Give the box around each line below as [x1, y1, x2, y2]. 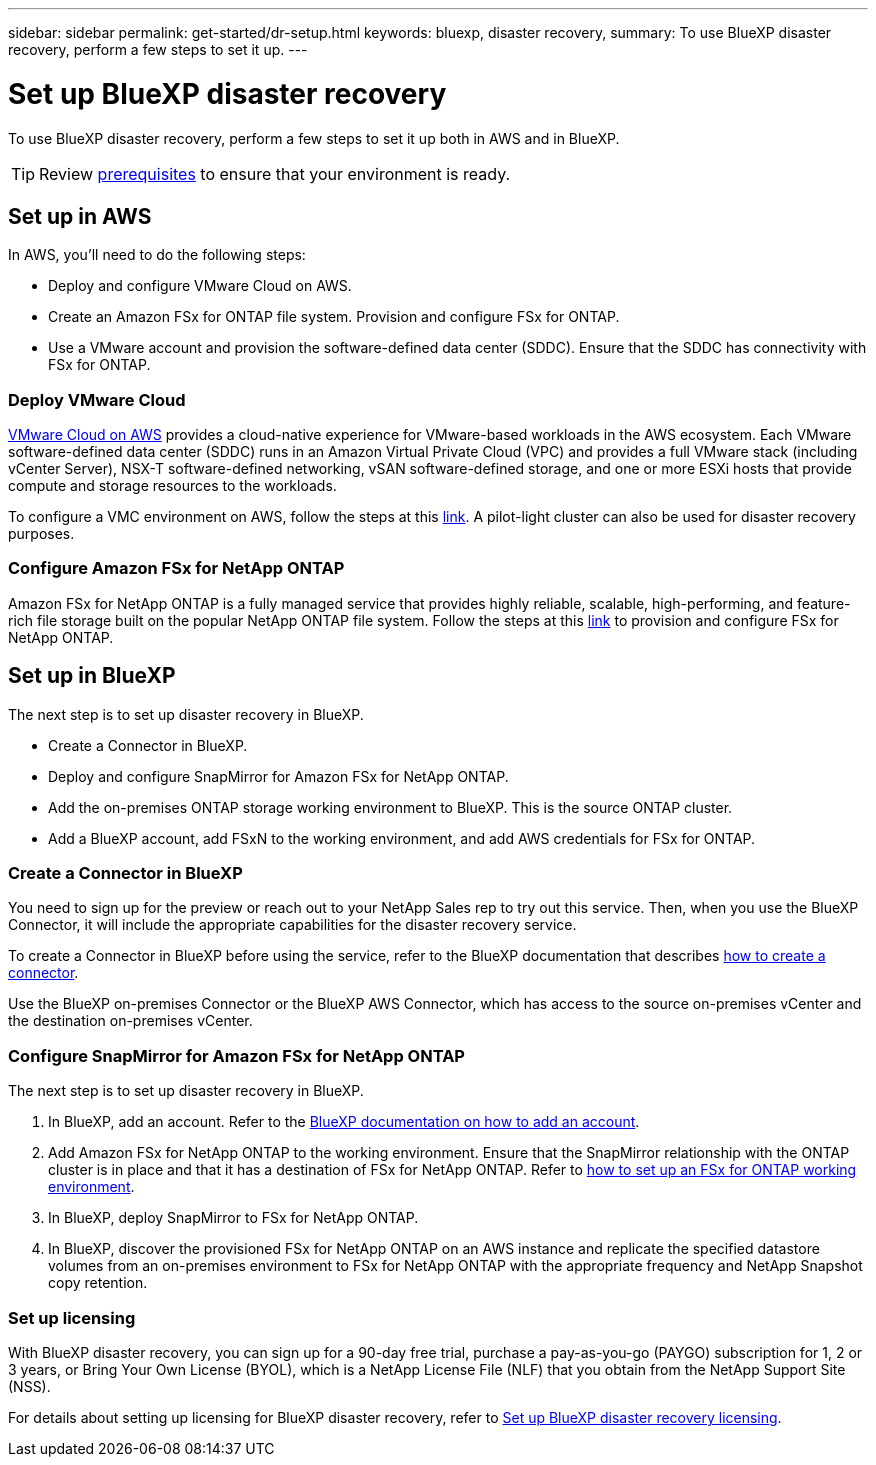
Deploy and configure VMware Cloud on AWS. [48, 277, 352, 295]
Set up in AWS [8, 203, 152, 229]
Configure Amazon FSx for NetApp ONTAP [8, 558, 345, 579]
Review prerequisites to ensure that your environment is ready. [39, 163, 511, 184]
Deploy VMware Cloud [8, 389, 186, 410]
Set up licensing [8, 1307, 136, 1328]
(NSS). [8, 1377, 51, 1395]
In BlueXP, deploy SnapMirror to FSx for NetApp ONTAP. [48, 1209, 419, 1227]
